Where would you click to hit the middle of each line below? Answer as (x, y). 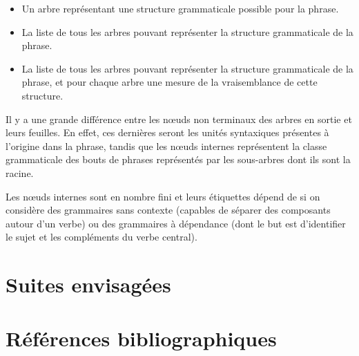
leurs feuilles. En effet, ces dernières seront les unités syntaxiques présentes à (167, 132)
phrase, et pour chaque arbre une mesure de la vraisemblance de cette (169, 82)
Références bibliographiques (141, 338)
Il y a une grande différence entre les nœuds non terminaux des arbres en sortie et (179, 119)
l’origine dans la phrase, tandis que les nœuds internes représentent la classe (166, 146)
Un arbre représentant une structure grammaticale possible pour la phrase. (180, 8)
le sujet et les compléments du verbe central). (101, 237)
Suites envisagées (88, 284)
